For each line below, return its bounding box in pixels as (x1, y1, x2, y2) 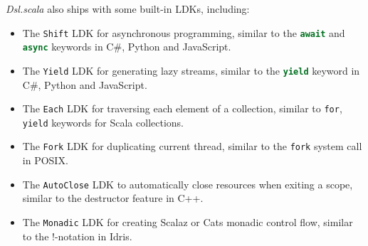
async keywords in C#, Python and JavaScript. (22, 39, 231, 54)
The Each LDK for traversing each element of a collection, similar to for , (22, 101, 342, 116)
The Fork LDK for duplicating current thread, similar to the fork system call (22, 139, 362, 154)
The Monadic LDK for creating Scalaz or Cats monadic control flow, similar (22, 214, 353, 229)
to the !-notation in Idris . (22, 228, 132, 243)
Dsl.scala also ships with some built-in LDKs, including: (6, 1, 250, 16)
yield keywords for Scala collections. (22, 114, 184, 129)
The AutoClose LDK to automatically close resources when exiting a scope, (22, 176, 353, 191)
